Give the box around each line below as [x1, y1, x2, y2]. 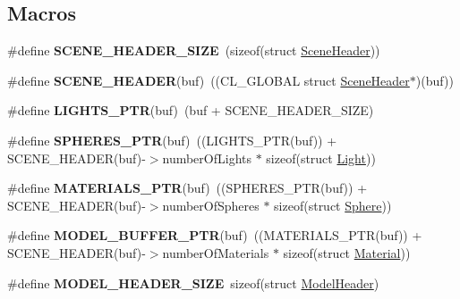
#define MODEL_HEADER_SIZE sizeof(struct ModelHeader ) [7, 273, 379, 292]
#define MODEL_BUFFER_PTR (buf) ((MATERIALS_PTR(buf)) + [7, 226, 422, 245]
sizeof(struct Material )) [283, 243, 411, 262]
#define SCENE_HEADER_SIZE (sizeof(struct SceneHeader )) [7, 41, 380, 60]
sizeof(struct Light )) [266, 148, 376, 167]
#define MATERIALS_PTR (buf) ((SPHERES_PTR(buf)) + [7, 179, 368, 197]
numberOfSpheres [162, 195, 260, 214]
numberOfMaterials [162, 243, 269, 262]
